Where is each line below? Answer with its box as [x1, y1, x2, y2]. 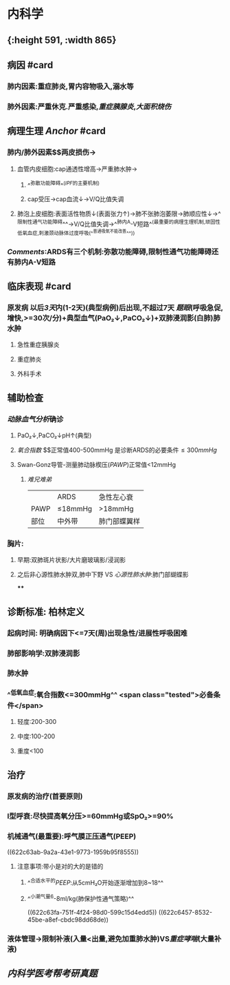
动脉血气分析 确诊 [7, 414, 64, 424]
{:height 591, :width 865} [7, 34, 117, 45]
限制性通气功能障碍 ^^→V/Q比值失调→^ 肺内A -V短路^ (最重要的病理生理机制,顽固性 [16, 218, 221, 228]
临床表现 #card [7, 280, 71, 293]
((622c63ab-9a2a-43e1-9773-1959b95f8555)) [7, 848, 139, 856]
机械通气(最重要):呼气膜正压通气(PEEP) [7, 831, 137, 841]
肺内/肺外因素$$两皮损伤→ [7, 147, 96, 157]
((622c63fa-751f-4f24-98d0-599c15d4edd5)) [27, 909, 157, 917]
